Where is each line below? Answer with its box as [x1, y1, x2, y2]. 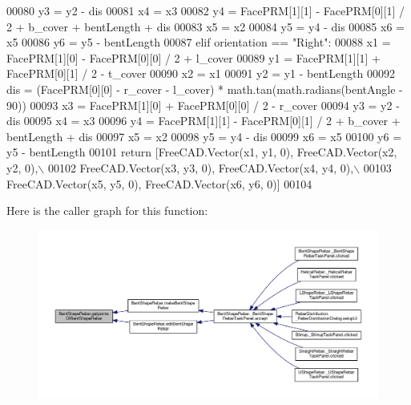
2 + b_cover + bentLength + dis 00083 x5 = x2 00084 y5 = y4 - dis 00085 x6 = [6, 18, 405, 34]
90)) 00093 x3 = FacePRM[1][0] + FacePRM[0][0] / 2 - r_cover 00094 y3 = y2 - [6, 96, 400, 113]
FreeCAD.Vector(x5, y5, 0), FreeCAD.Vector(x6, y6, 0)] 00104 [6, 175, 312, 192]
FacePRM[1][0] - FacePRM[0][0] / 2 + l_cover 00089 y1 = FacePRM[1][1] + [6, 49, 381, 66]
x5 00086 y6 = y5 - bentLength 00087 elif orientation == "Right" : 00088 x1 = [6, 34, 391, 51]
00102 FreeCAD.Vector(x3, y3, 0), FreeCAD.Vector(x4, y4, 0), [47, 159, 354, 176]
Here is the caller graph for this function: [6, 202, 208, 219]
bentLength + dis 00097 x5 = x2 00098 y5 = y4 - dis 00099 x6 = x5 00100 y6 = [6, 128, 402, 144]
